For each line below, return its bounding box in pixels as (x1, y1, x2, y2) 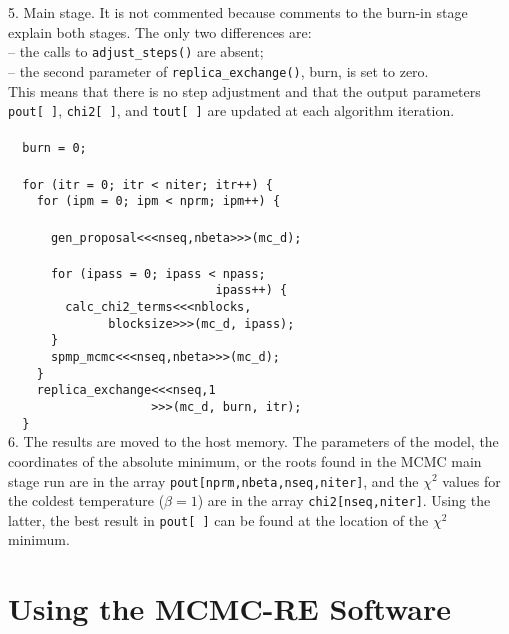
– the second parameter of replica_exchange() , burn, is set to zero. (8, 60, 429, 81)
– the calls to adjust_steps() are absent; (8, 41, 264, 62)
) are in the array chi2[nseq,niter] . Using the (197, 490, 491, 511)
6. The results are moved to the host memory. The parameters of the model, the (8, 431, 499, 452)
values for (442, 470, 501, 491)
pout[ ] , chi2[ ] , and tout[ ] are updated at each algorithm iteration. (8, 100, 455, 121)
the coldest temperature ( (8, 490, 165, 511)
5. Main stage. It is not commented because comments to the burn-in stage (8, 2, 468, 22)
